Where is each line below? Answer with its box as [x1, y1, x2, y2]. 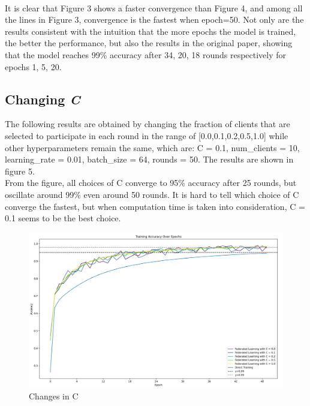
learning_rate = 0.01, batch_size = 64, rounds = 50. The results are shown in [5, 153, 294, 166]
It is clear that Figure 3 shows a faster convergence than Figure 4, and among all [5, 1, 303, 14]
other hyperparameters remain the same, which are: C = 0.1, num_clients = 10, [5, 141, 300, 154]
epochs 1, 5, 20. [5, 60, 62, 73]
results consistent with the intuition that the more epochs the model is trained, [5, 25, 296, 37]
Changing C [5, 89, 80, 108]
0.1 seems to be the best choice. [5, 212, 121, 224]
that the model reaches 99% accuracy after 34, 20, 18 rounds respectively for [5, 48, 287, 61]
